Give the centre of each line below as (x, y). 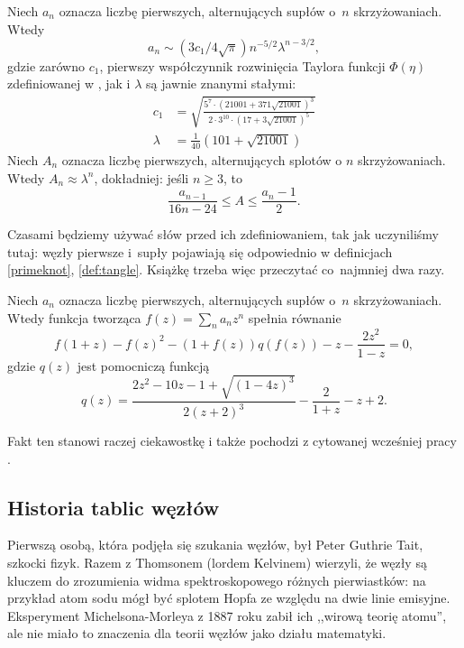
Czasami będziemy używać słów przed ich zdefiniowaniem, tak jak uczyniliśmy (223, 234)
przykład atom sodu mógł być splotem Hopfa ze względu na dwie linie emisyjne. (229, 598)
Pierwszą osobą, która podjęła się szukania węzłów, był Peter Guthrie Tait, (215, 545)
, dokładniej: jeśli (141, 177)
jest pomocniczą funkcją (143, 365)
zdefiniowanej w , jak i (69, 83)
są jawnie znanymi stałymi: (221, 83)
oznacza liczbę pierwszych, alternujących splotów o (202, 160)
